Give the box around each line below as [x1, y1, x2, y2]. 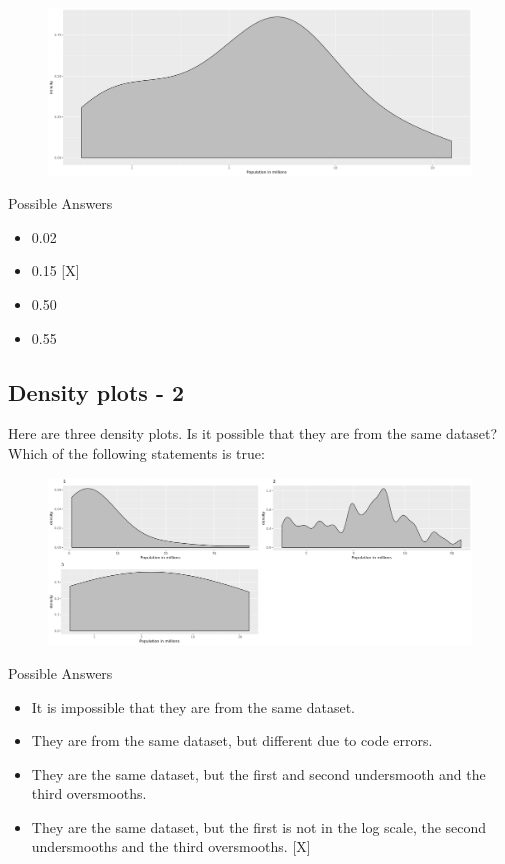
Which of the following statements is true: [8, 443, 265, 464]
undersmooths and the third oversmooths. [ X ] [31, 836, 311, 857]
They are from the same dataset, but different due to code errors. [31, 730, 433, 751]
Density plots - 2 [8, 376, 185, 407]
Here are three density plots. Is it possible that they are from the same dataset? [8, 423, 498, 444]
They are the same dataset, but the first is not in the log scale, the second [31, 816, 487, 837]
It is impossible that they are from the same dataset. [31, 696, 355, 717]
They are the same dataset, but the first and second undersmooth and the [31, 763, 486, 784]
